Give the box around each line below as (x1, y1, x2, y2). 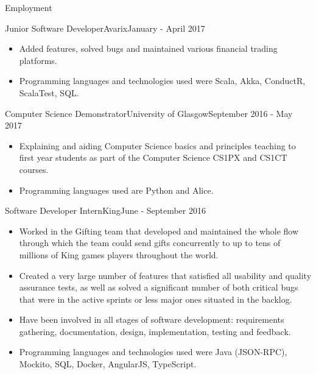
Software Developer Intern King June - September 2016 (5, 204, 206, 217)
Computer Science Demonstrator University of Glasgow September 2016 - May (5, 107, 293, 119)
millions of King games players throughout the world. (19, 248, 219, 261)
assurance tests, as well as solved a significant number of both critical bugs (19, 281, 298, 294)
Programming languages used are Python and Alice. (19, 183, 214, 196)
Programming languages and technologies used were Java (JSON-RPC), (19, 345, 287, 358)
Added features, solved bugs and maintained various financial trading (19, 42, 278, 55)
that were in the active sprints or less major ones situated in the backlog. (19, 292, 292, 305)
